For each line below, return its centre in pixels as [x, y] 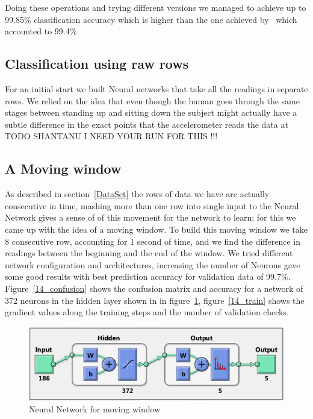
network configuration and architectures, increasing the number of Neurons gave [153, 264]
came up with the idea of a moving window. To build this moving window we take [156, 229]
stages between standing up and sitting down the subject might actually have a [151, 112]
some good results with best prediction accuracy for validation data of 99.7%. [148, 276]
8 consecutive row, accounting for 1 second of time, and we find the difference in [153, 241]
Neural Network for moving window [95, 409]
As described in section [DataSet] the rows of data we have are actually [137, 194]
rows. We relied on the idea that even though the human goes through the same [152, 100]
